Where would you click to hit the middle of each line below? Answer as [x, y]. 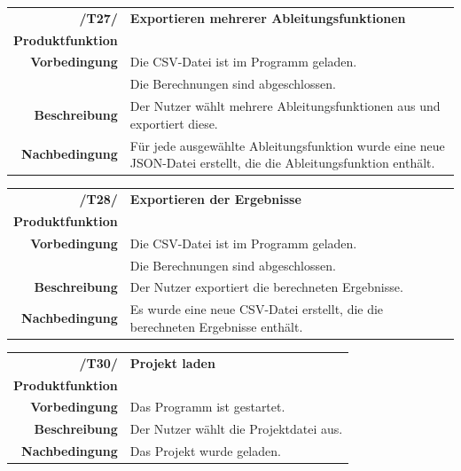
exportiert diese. [174, 123]
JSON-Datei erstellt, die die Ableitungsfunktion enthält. [282, 163]
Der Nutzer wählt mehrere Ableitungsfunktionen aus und [285, 106]
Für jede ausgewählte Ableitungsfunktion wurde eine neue [287, 145]
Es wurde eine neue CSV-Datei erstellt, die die [257, 309]
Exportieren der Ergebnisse [215, 199]
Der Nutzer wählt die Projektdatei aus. [236, 429]
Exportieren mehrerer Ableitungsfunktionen [268, 17]
